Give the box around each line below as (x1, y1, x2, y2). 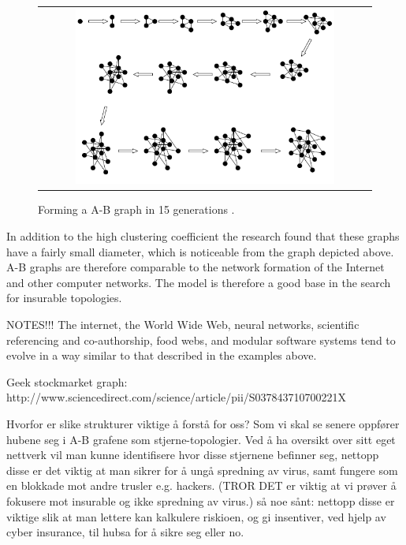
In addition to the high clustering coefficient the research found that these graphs (6, 228, 400, 245)
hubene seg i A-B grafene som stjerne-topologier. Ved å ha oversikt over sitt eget (6, 431, 396, 447)
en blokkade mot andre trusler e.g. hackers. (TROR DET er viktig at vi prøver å (6, 477, 397, 494)
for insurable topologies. (6, 289, 122, 306)
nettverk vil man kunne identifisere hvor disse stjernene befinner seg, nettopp (6, 446, 379, 463)
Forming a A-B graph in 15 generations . (38, 201, 235, 218)
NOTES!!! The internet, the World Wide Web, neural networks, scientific (6, 316, 359, 333)
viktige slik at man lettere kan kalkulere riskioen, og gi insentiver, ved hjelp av (6, 508, 386, 524)
